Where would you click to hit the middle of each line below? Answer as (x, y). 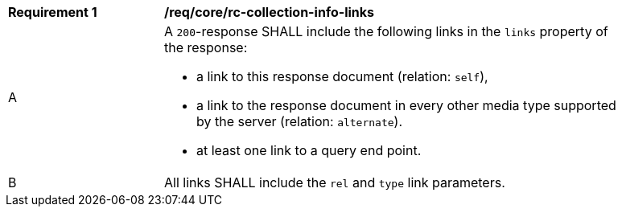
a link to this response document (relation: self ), (342, 76)
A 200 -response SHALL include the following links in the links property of (386, 31)
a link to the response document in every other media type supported (406, 105)
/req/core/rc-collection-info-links (270, 12)
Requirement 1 (53, 12)
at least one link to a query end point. (309, 150)
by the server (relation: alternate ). (300, 121)
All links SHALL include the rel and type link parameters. (335, 182)
